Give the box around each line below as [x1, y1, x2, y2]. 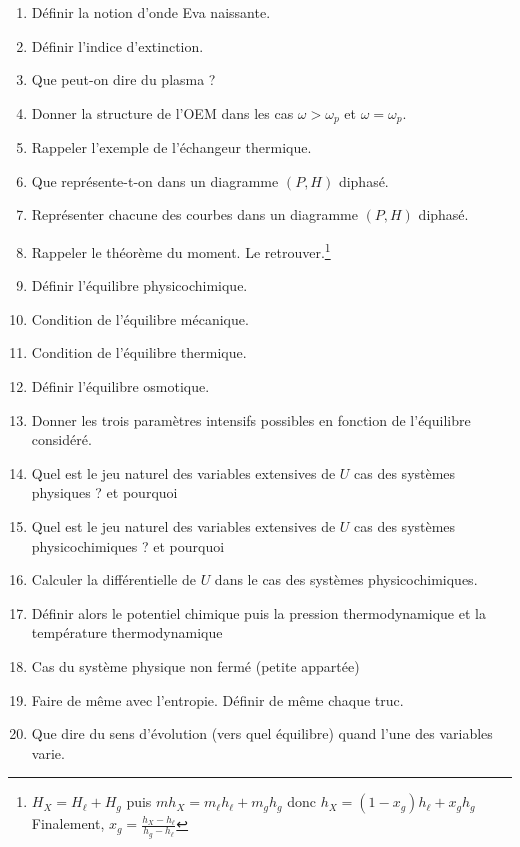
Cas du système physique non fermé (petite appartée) [31, 655, 360, 676]
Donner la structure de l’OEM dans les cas [31, 102, 294, 123]
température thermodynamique [31, 622, 223, 643]
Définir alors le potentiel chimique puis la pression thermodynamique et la [31, 602, 486, 623]
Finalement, [31, 813, 105, 834]
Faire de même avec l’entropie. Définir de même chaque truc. [31, 689, 404, 710]
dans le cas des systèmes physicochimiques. [214, 569, 478, 590]
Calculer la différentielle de [31, 569, 196, 590]
